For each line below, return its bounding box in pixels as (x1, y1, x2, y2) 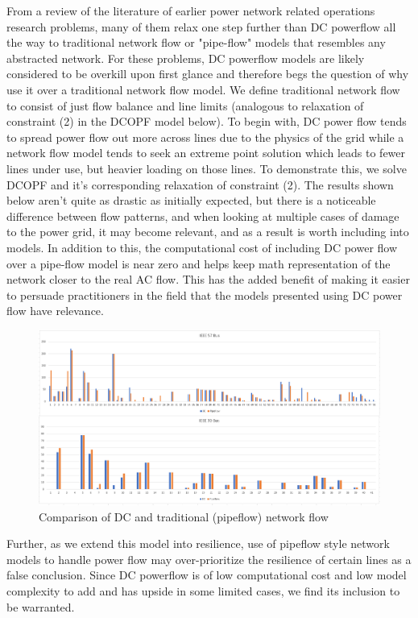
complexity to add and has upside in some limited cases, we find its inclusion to (6, 583, 400, 599)
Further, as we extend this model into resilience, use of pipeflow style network (6, 535, 390, 552)
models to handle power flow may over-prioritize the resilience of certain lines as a (6, 550, 412, 567)
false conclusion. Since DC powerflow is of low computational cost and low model (6, 566, 407, 583)
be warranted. (6, 598, 75, 615)
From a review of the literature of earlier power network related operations (6, 2, 375, 19)
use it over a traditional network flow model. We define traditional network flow (6, 81, 400, 97)
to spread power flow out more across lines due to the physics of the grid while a (6, 128, 404, 145)
